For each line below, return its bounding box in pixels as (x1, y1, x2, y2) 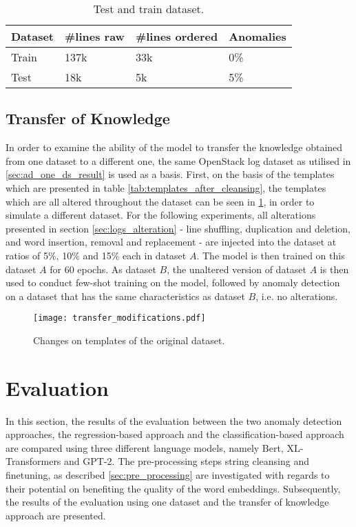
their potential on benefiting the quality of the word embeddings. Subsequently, (6, 481, 341, 495)
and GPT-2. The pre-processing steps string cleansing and (64, 454, 309, 468)
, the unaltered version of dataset (167, 261, 307, 276)
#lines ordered (135, 28, 218, 44)
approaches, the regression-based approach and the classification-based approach (6, 427, 344, 441)
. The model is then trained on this (196, 248, 345, 262)
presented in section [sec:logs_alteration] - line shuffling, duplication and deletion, (6, 221, 351, 235)
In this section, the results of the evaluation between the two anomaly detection (6, 413, 342, 428)
